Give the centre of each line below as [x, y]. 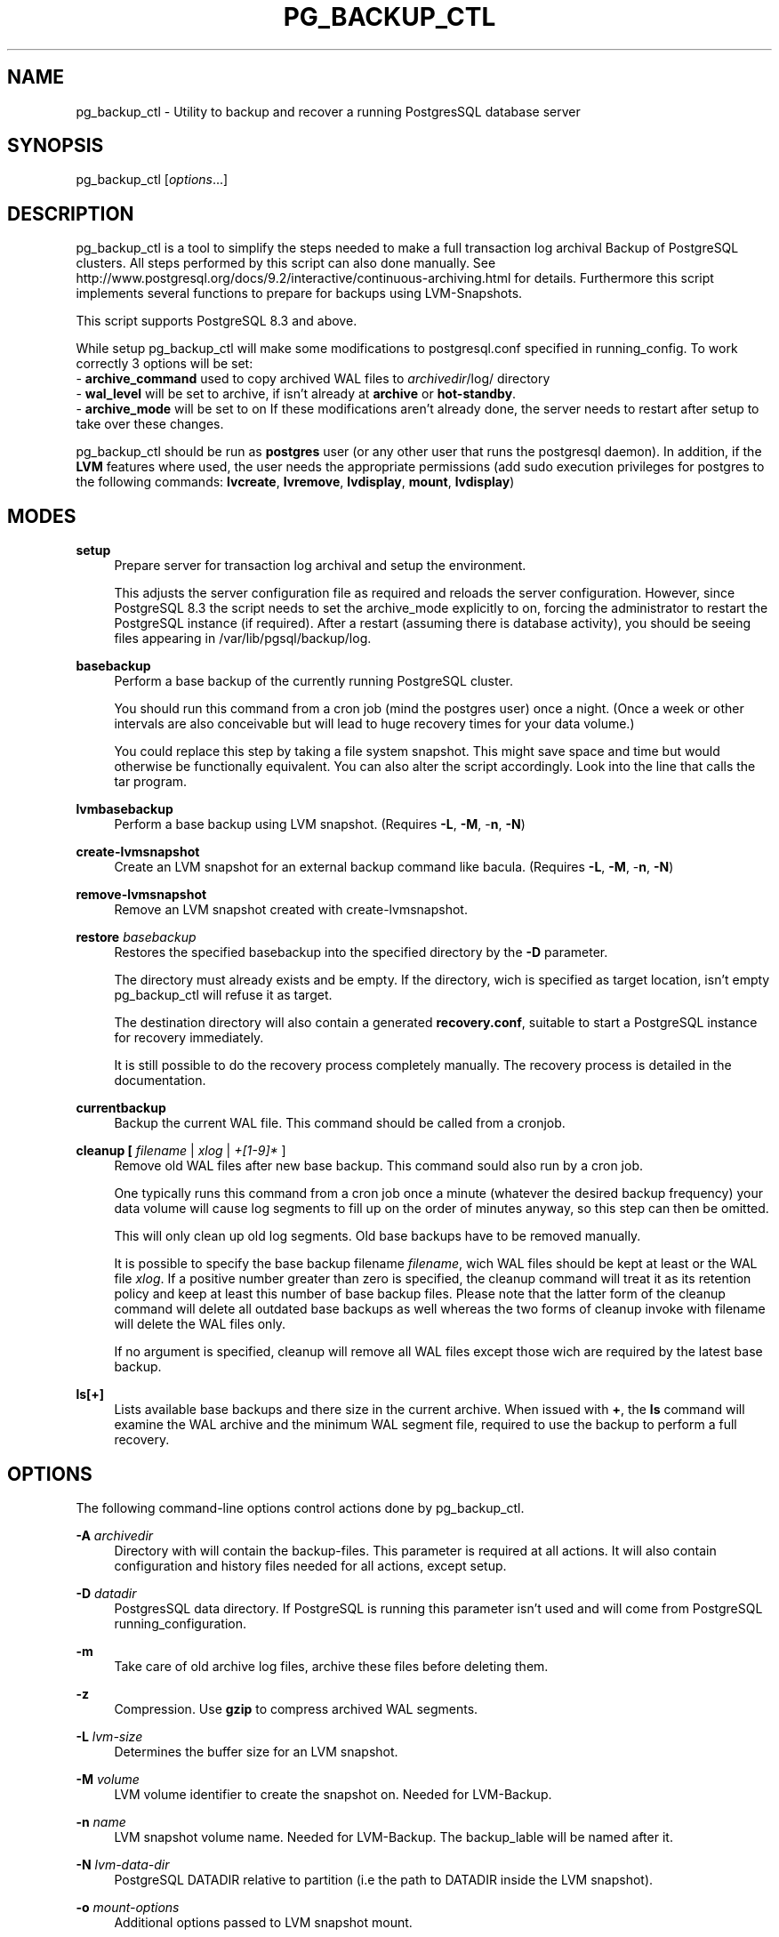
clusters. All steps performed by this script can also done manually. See [286, 263]
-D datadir [106, 1593]
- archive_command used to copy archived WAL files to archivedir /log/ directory [313, 379]
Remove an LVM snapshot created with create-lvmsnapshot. [291, 910]
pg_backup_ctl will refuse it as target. [223, 995]
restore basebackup [136, 937]
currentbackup [121, 1108]
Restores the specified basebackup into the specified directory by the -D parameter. [361, 952]
